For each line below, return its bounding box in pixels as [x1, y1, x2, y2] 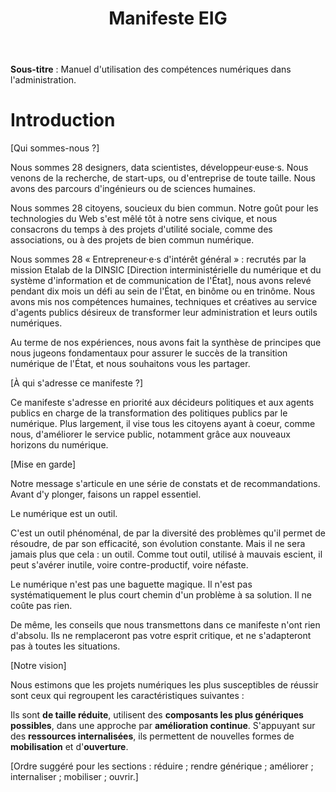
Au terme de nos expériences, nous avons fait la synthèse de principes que [10, 337, 322, 349]
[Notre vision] [10, 660, 67, 672]
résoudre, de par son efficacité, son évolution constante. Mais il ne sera [10, 538, 306, 550]
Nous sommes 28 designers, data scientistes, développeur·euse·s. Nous [10, 162, 309, 174]
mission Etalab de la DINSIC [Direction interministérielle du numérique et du [10, 264, 322, 276]
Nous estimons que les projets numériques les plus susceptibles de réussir [10, 679, 319, 691]
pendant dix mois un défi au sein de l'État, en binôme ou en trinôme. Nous [10, 285, 316, 297]
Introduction [10, 109, 116, 132]
